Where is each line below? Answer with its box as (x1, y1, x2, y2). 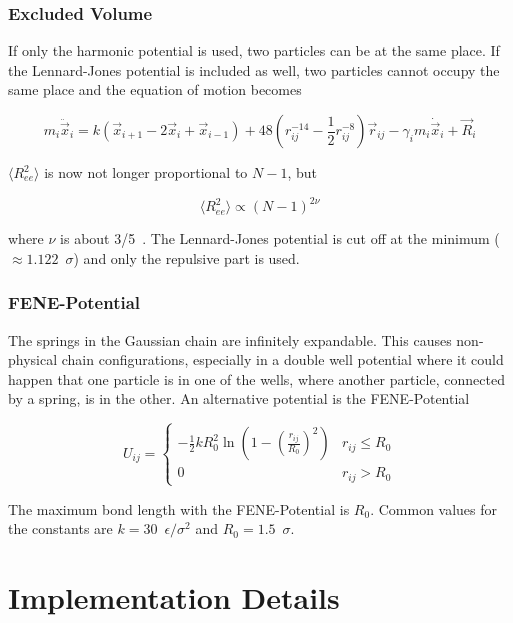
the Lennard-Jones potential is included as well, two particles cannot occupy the (8, 59, 500, 80)
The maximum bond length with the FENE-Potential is (8, 498, 350, 519)
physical (8, 349, 58, 370)
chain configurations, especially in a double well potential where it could (61, 349, 504, 370)
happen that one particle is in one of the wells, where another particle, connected (8, 368, 505, 389)
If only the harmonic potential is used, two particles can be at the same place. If (8, 40, 500, 61)
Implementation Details (8, 577, 340, 618)
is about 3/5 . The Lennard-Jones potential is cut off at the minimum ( (60, 228, 500, 249)
